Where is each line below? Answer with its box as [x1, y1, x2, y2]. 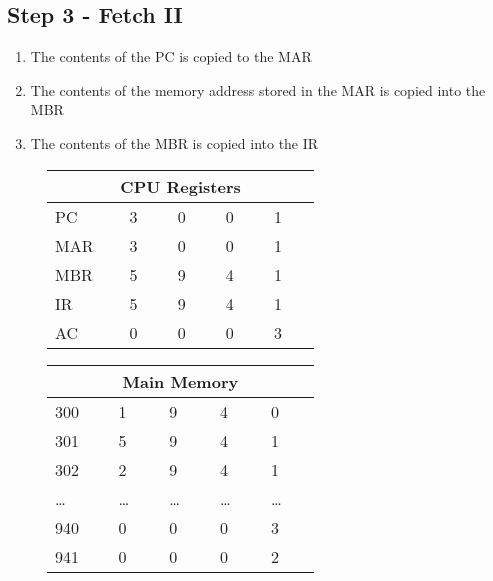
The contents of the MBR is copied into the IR [30, 132, 319, 153]
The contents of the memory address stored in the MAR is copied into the [30, 79, 486, 100]
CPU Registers [120, 174, 241, 198]
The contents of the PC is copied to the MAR [30, 46, 312, 67]
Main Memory [122, 369, 239, 393]
